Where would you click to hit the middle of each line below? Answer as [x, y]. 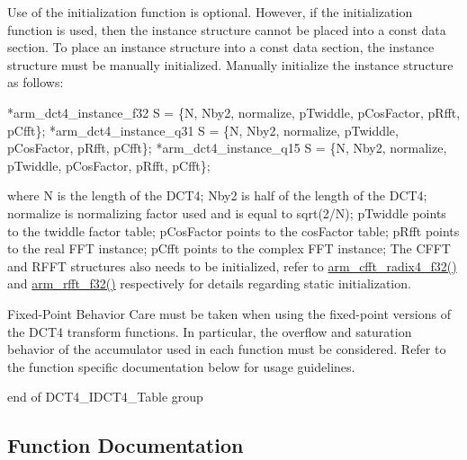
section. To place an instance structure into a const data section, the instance [221, 47]
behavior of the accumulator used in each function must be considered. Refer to [227, 349]
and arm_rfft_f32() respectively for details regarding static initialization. [209, 283]
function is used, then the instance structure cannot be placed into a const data [227, 29]
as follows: [36, 82]
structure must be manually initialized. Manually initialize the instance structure [230, 64]
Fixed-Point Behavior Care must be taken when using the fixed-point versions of [229, 313]
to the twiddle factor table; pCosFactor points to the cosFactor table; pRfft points [233, 230]
